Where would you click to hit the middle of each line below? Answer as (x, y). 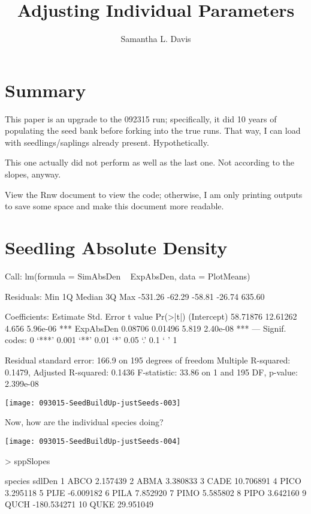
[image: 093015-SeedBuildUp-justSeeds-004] (93, 441)
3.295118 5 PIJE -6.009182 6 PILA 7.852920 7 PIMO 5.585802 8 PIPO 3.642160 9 (156, 492)
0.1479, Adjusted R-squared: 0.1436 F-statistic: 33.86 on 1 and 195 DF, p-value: (151, 372)
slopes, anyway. (33, 174)
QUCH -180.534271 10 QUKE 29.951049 (79, 504)
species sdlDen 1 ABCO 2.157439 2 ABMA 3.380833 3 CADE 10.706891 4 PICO (153, 481)
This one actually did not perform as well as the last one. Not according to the (150, 162)
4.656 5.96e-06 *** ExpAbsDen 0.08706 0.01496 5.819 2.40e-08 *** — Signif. (146, 328)
